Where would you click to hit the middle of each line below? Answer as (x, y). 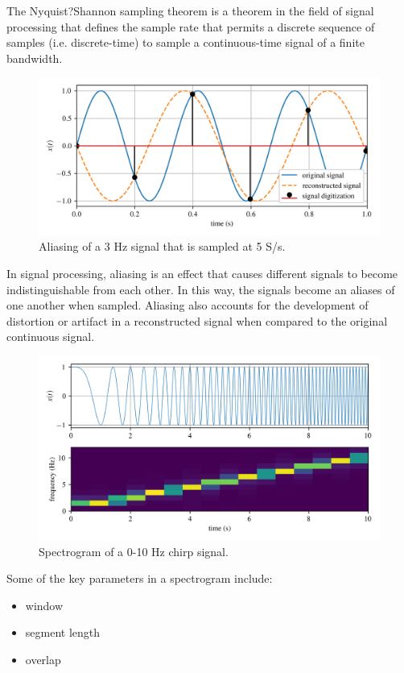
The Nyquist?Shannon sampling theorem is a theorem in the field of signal (190, 10)
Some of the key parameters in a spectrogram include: (140, 578)
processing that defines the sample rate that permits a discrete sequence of (191, 26)
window (44, 605)
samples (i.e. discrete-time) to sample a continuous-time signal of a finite (186, 42)
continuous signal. (51, 336)
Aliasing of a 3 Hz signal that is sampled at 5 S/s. (162, 246)
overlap (43, 660)
